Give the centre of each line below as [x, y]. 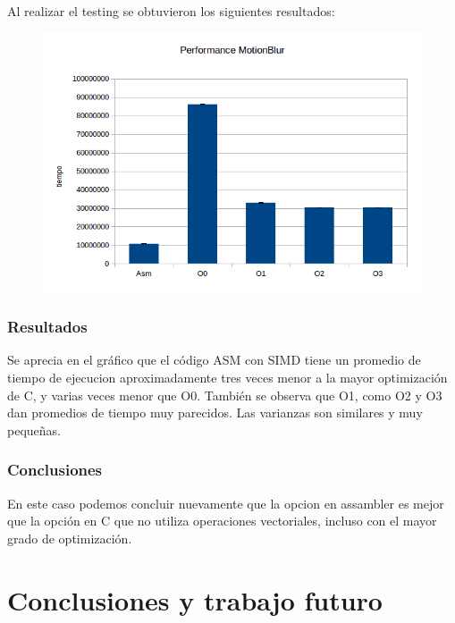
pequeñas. [34, 429]
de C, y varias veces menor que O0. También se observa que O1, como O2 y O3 [225, 395]
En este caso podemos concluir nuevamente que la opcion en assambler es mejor [226, 503]
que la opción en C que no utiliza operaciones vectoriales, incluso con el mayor [222, 521]
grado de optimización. [70, 538]
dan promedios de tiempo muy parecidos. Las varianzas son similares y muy [215, 413]
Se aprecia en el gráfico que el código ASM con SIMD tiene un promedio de [214, 360]
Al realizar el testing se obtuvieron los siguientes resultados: [171, 11]
